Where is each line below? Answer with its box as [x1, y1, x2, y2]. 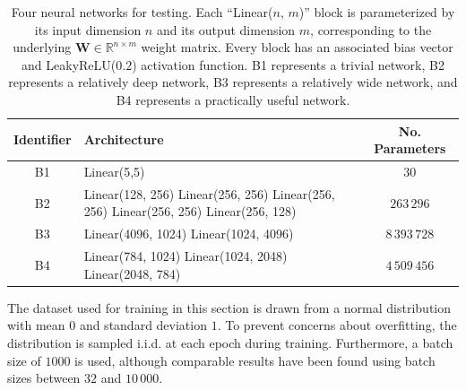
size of [7, 351, 41, 369]
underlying [13, 38, 72, 56]
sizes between [7, 368, 81, 387]
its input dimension [34, 20, 142, 39]
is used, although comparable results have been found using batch [74, 351, 436, 369]
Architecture [83, 130, 164, 149]
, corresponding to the [310, 20, 432, 39]
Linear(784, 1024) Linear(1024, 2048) [83, 247, 288, 265]
